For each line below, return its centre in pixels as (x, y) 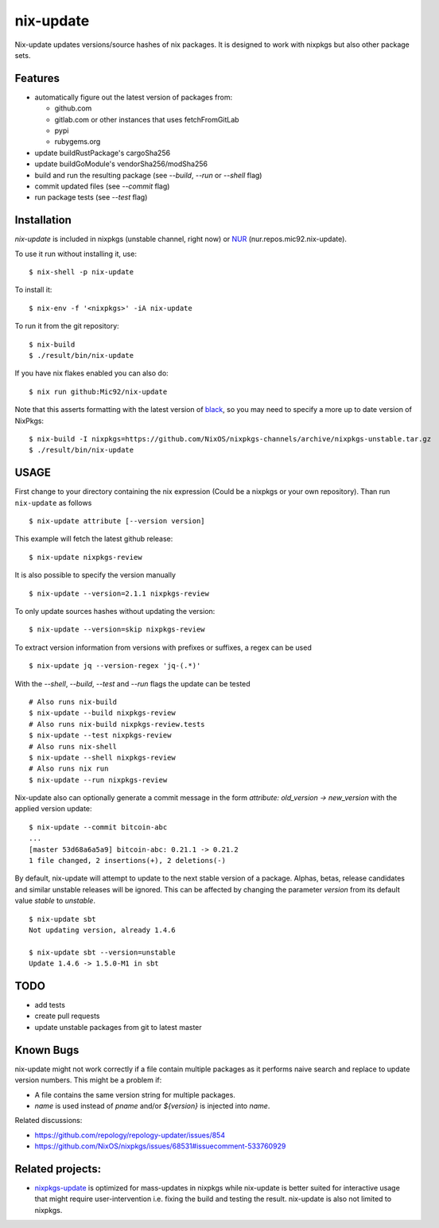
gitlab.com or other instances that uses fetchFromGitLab (147, 119)
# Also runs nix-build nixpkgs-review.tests (117, 724)
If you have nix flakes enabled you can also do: (91, 373)
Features (37, 78)
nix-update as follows (53, 503)
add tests (50, 1005)
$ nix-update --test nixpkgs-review (100, 735)
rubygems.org (78, 142)
